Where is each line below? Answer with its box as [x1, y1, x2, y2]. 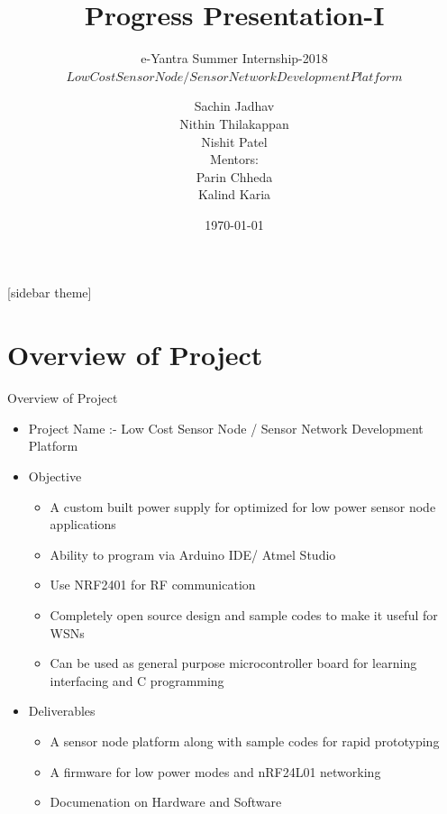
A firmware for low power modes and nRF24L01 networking [50, 762, 381, 781]
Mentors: [210, 150, 259, 169]
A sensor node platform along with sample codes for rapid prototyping [50, 731, 440, 750]
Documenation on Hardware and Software [50, 792, 282, 811]
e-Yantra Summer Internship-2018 [141, 49, 328, 68]
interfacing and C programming [50, 671, 224, 690]
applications [50, 515, 116, 534]
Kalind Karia [197, 185, 271, 204]
